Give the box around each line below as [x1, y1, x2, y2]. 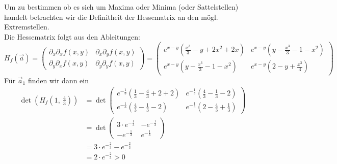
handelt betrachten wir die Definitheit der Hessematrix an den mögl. [4, 11, 218, 22]
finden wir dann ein [28, 75, 89, 85]
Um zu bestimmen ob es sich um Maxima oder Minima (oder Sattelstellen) [4, 2, 239, 12]
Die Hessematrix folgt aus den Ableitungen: [4, 31, 140, 42]
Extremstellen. [4, 21, 49, 32]
